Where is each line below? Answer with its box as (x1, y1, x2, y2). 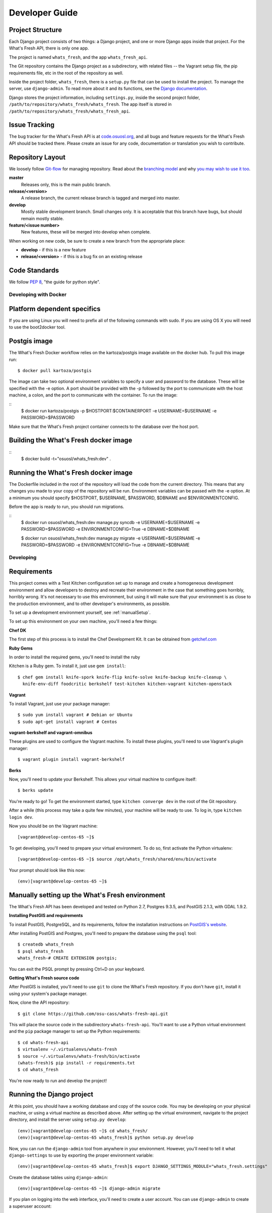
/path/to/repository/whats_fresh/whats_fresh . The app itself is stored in (9, 101, 172, 107)
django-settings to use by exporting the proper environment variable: (9, 1152, 154, 1158)
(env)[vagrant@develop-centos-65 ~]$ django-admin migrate (17, 1186, 161, 1191)
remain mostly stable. (21, 215, 64, 221)
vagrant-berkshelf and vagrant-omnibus (9, 730, 93, 736)
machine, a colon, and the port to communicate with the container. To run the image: (9, 392, 178, 398)
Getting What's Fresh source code (9, 975, 79, 981)
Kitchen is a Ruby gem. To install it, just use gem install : (9, 663, 126, 669)
